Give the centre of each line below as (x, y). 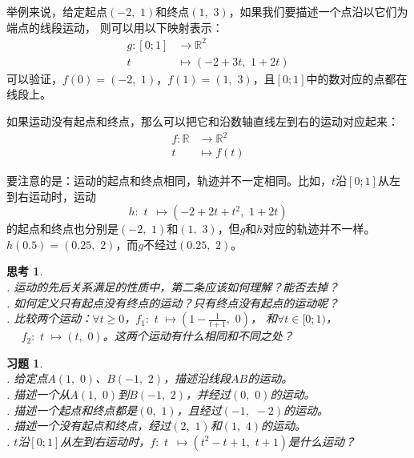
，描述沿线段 (197, 378)
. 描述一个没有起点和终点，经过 (89, 426)
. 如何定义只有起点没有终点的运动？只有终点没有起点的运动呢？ (173, 302)
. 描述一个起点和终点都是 (72, 410)
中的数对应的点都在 (357, 78)
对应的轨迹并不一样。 (319, 229)
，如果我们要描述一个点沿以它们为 (318, 11)
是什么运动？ (322, 441)
